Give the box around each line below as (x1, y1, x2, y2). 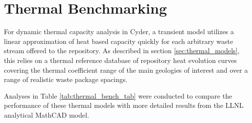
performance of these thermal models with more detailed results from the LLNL (4, 100, 244, 110)
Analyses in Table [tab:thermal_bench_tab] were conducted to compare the (4, 90, 232, 101)
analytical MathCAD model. (4, 109, 90, 120)
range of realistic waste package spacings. (4, 74, 128, 84)
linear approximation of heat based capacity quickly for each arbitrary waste (4, 36, 233, 46)
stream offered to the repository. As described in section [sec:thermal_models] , (4, 45, 240, 56)
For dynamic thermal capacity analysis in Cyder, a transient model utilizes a (4, 26, 234, 37)
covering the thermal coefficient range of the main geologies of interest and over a (4, 64, 248, 75)
